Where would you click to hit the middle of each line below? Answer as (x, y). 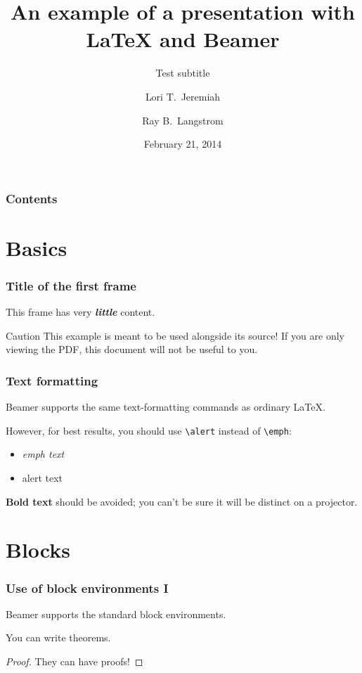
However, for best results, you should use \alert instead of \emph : (149, 430)
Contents (32, 198)
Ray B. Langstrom (183, 120)
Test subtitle (183, 73)
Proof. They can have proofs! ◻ (75, 661)
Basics (37, 247)
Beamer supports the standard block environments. (116, 614)
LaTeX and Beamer (183, 39)
